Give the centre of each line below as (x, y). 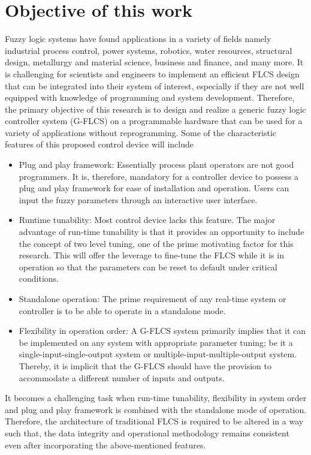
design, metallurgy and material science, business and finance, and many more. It (154, 62)
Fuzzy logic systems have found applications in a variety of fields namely (138, 39)
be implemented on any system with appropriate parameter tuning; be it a (156, 342)
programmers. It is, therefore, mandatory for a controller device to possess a (159, 176)
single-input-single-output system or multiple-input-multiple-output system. (158, 354)
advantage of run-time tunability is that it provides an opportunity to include (161, 232)
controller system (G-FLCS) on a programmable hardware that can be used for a (154, 121)
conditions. (39, 278)
